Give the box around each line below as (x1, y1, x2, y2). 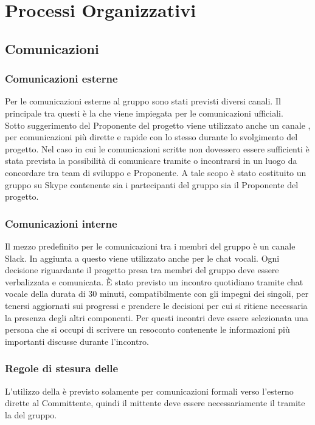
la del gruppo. (5, 408, 57, 421)
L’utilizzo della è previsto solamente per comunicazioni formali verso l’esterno (5, 384, 294, 397)
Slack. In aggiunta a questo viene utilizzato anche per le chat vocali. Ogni (5, 251, 280, 264)
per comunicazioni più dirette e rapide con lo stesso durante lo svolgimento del (5, 131, 298, 143)
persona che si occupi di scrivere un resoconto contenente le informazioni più (5, 323, 290, 336)
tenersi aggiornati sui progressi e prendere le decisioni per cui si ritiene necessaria (5, 299, 308, 311)
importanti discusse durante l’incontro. (5, 335, 149, 347)
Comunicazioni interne (5, 216, 117, 231)
